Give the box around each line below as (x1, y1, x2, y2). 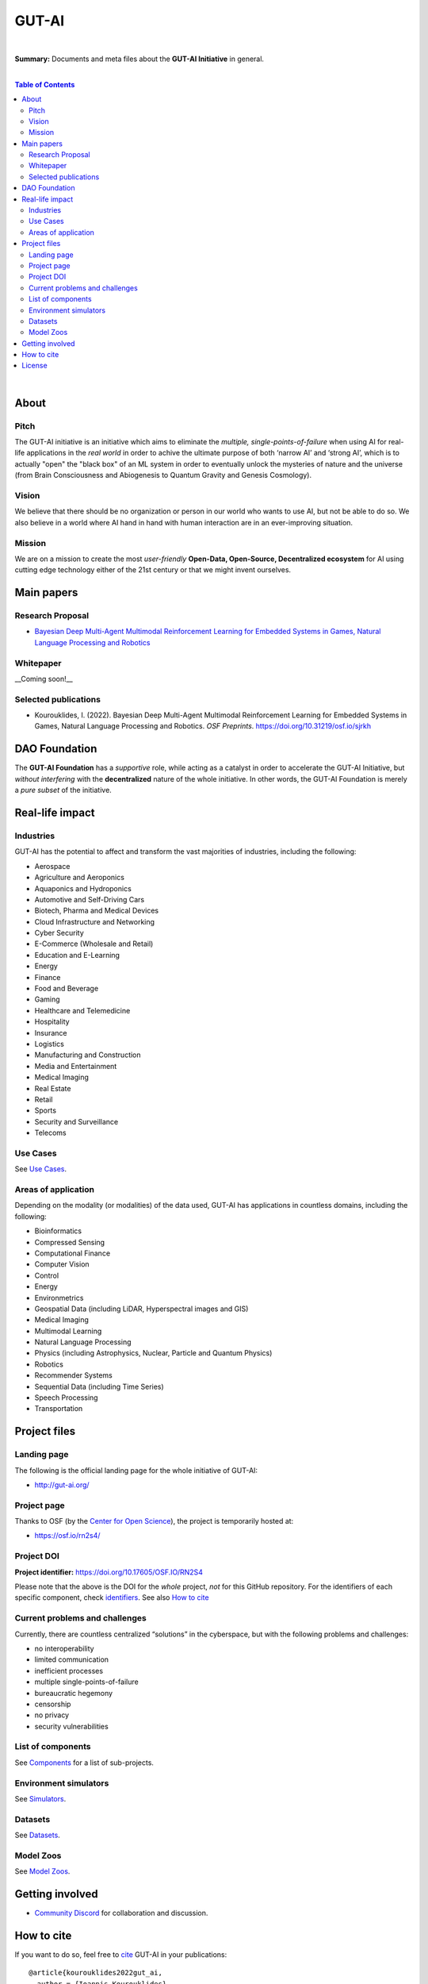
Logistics (34, 1039, 65, 1048)
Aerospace (34, 861, 71, 871)
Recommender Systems (34, 1371, 113, 1380)
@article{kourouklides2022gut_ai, (29, 1968, 162, 1978)
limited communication (34, 1655, 109, 1664)
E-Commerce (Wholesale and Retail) (34, 939, 154, 948)
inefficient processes (34, 1666, 103, 1675)
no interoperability (34, 1644, 94, 1653)
